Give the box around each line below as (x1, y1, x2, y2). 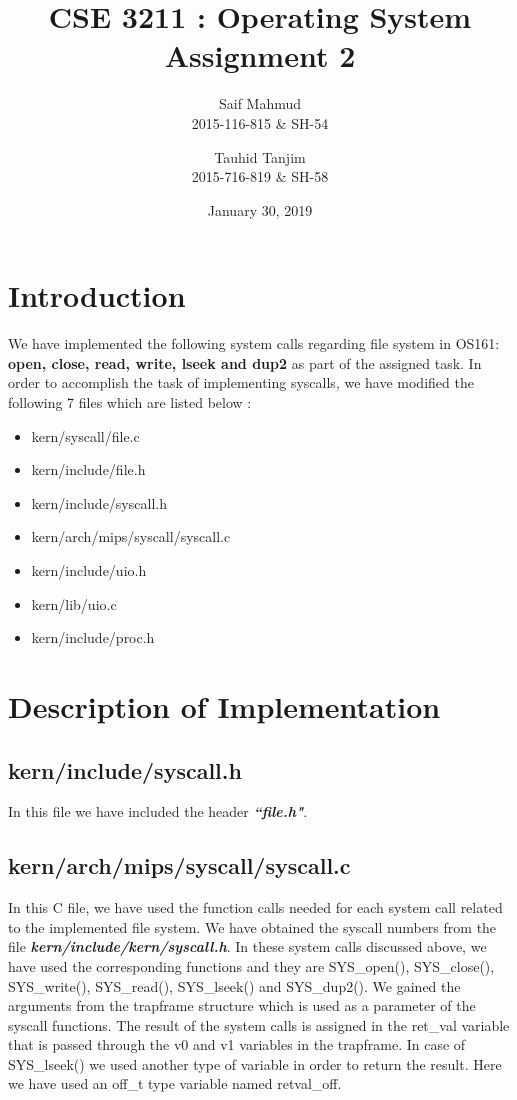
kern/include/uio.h (31, 559, 147, 580)
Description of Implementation (8, 685, 441, 726)
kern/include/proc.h (31, 627, 155, 648)
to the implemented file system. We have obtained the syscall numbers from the (8, 916, 497, 937)
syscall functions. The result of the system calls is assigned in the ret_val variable (8, 1014, 510, 1035)
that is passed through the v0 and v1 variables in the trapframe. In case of (8, 1034, 466, 1055)
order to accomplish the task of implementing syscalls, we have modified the (8, 372, 474, 393)
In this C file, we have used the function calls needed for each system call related (8, 897, 503, 918)
